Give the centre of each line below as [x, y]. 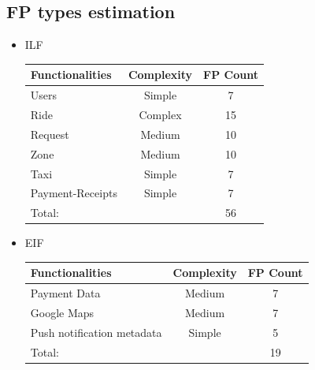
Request [50, 134]
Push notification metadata [96, 332]
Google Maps [62, 313]
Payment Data [65, 293]
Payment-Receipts [74, 193]
